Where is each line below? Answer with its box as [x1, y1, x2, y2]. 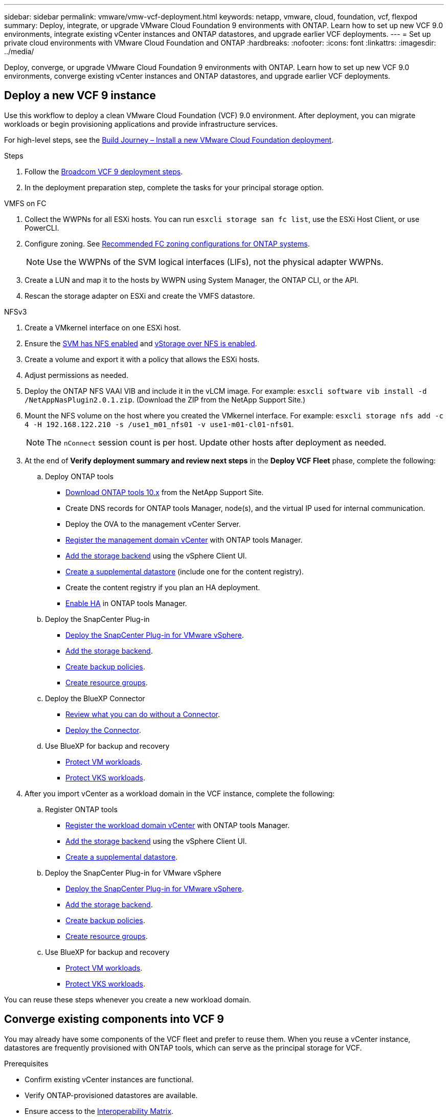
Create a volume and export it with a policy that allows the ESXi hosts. [25, 354, 260, 364]
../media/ [4, 47, 34, 56]
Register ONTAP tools [45, 805, 118, 814]
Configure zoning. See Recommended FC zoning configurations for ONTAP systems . [25, 239, 310, 248]
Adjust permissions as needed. [25, 370, 128, 379]
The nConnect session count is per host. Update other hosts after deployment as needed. [47, 437, 387, 448]
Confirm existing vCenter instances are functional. [25, 1075, 194, 1084]
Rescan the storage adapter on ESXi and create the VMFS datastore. [25, 291, 255, 300]
